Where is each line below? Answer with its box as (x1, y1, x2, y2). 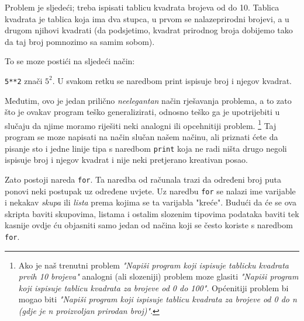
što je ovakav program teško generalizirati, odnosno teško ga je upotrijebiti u (5, 106, 280, 118)
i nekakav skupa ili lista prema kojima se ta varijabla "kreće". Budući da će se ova (5, 196, 296, 208)
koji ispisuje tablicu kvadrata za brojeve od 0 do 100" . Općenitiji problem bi (18, 281, 289, 294)
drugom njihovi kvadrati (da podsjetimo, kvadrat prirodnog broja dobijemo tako (5, 24, 293, 36)
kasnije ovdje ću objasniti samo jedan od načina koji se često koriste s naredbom (5, 219, 293, 231)
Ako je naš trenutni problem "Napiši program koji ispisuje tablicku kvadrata (18, 259, 289, 271)
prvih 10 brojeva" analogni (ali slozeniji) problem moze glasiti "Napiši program (18, 270, 299, 282)
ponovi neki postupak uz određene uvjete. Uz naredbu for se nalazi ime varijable (5, 184, 296, 197)
